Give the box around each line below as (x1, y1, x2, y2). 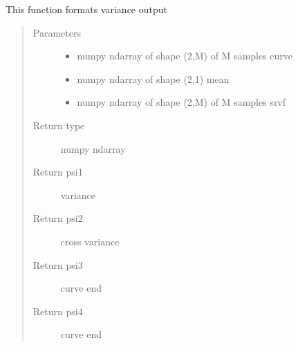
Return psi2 (32, 211, 83, 225)
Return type (32, 118, 85, 132)
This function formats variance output (6, 2, 167, 16)
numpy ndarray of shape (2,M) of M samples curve (77, 48, 293, 63)
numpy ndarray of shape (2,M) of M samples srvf (77, 95, 286, 109)
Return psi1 (32, 165, 83, 179)
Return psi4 (32, 303, 83, 318)
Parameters (32, 25, 81, 39)
